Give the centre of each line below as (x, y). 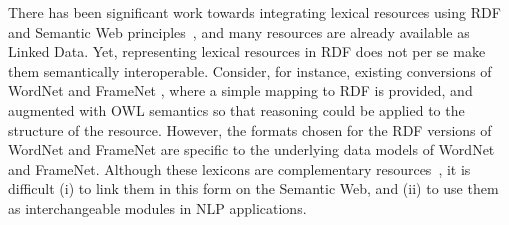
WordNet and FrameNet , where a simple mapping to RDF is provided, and (240, 90)
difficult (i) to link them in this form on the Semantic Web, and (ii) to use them (253, 188)
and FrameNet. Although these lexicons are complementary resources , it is (239, 168)
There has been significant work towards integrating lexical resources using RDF (254, 12)
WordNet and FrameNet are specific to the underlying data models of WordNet (251, 149)
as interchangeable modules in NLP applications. (157, 207)
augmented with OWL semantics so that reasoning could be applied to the (236, 109)
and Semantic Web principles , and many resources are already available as (239, 31)
